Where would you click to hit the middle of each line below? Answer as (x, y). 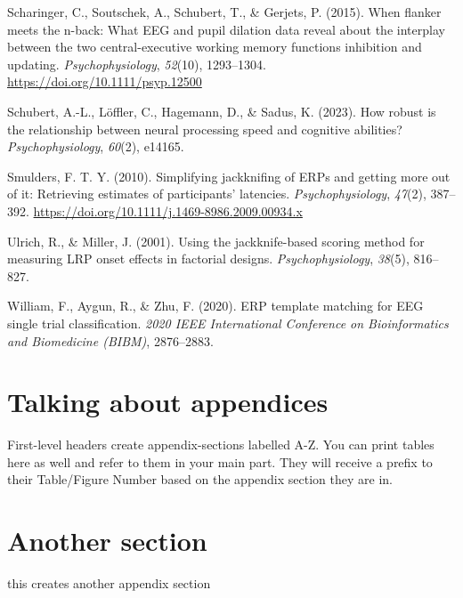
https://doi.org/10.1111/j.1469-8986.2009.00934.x (168, 210)
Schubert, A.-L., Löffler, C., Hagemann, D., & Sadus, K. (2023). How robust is (222, 111)
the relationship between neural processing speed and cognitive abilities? (205, 129)
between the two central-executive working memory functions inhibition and (215, 47)
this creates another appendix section (109, 583)
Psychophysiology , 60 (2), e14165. (96, 146)
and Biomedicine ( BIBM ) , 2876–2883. (110, 340)
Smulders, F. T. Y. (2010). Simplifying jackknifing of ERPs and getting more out (229, 176)
